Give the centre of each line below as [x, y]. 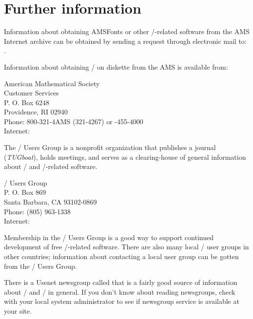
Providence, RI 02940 [36, 112]
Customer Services [31, 93]
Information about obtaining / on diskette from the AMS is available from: [116, 66]
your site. [18, 310]
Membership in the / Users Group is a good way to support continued [109, 237]
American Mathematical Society [52, 83]
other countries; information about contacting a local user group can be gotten [121, 256]
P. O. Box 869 [25, 192]
